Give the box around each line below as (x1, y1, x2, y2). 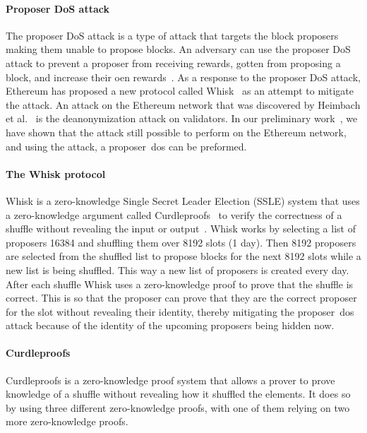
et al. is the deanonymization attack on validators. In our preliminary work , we (6, 111, 358, 126)
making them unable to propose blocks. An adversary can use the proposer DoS (6, 42, 351, 57)
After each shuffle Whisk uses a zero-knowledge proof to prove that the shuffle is (6, 276, 354, 291)
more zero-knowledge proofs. (6, 414, 128, 429)
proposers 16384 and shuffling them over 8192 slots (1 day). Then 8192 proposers (6, 235, 356, 249)
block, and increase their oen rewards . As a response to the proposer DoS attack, (6, 69, 361, 84)
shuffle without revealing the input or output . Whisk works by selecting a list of (6, 221, 356, 236)
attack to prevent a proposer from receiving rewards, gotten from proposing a (6, 55, 341, 70)
